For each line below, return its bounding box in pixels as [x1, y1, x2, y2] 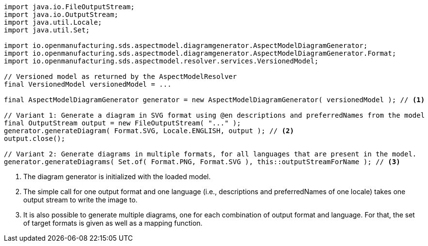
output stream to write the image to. [23, 196, 138, 204]
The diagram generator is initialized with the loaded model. [23, 172, 211, 181]
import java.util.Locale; [4, 18, 102, 26]
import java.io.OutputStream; [4, 11, 119, 18]
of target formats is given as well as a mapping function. [23, 219, 203, 227]
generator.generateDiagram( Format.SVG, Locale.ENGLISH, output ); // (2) [4, 127, 294, 135]
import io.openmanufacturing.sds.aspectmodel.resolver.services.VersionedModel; [4, 57, 319, 65]
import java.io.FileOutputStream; [4, 3, 135, 11]
